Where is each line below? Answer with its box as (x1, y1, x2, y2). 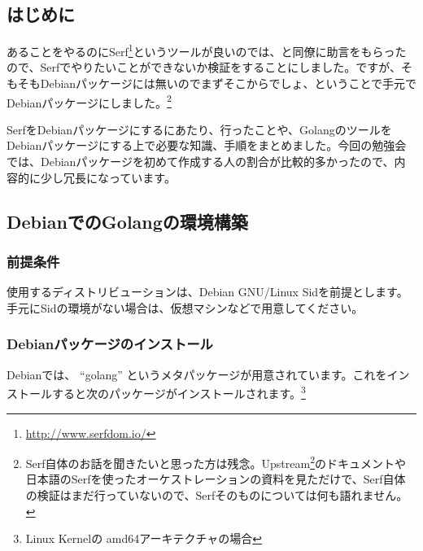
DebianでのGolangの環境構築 (7, 208, 248, 234)
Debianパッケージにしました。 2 (7, 91, 172, 111)
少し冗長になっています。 (40, 168, 176, 186)
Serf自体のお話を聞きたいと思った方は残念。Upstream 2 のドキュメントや (25, 453, 407, 471)
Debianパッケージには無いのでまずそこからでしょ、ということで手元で (40, 75, 416, 92)
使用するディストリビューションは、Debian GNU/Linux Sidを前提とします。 (7, 283, 408, 300)
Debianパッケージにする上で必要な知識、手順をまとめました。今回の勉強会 (7, 137, 407, 154)
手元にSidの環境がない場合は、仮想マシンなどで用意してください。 (7, 299, 364, 316)
